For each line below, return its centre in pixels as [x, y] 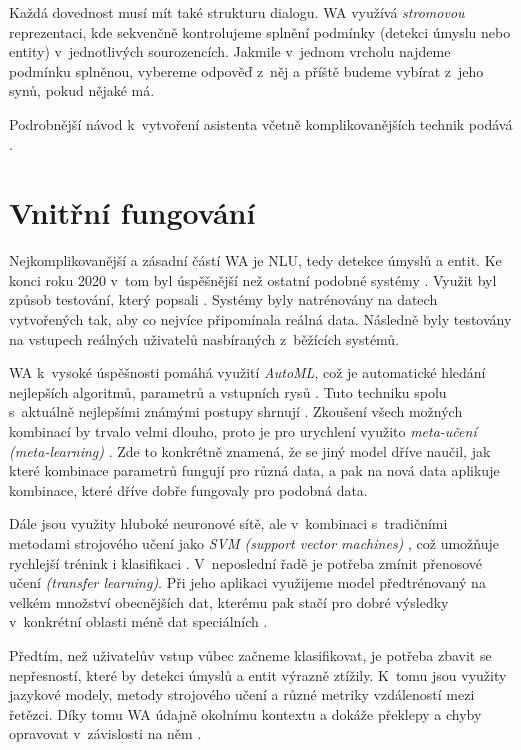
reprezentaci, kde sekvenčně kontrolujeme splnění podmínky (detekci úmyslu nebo [260, 31]
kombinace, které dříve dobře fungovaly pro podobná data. [188, 489]
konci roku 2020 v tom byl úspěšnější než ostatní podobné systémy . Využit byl [253, 279]
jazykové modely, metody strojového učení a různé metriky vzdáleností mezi [242, 694]
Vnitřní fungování [132, 212]
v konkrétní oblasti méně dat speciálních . [138, 621]
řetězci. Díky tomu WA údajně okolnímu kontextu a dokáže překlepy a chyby [245, 713]
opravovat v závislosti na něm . [105, 733]
